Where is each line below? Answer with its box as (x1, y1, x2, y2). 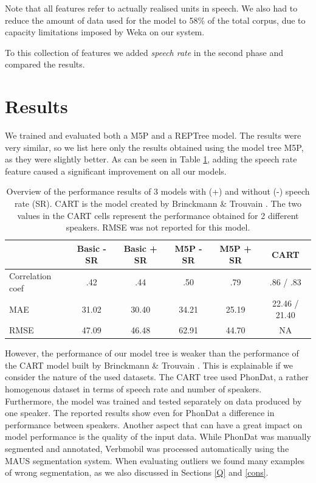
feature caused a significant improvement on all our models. (5, 164, 227, 177)
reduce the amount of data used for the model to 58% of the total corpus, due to (5, 13, 306, 26)
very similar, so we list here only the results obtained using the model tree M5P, (5, 141, 304, 153)
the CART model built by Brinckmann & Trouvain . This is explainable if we (5, 358, 293, 371)
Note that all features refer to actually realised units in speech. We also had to (5, 2, 298, 14)
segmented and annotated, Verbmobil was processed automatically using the (5, 442, 289, 454)
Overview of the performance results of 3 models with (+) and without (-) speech (6, 185, 310, 198)
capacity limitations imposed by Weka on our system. (5, 26, 205, 38)
